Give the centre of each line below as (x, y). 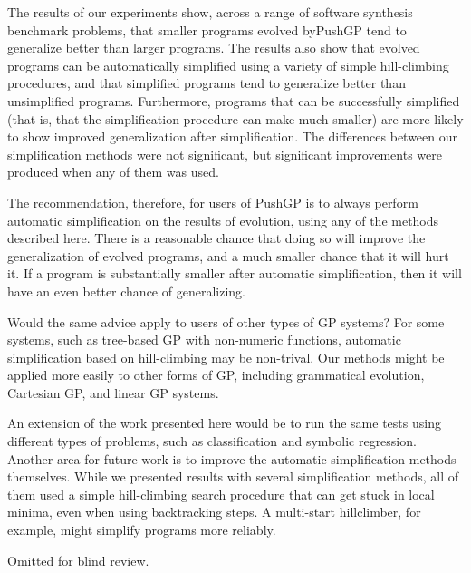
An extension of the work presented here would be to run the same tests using (224, 423)
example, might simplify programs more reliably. (142, 530)
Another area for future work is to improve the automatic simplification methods (232, 458)
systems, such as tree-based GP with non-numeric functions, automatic (204, 340)
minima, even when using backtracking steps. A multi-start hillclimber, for (214, 512)
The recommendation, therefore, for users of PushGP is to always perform (213, 202)
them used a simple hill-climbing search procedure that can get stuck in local (221, 494)
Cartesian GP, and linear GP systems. (113, 392)
